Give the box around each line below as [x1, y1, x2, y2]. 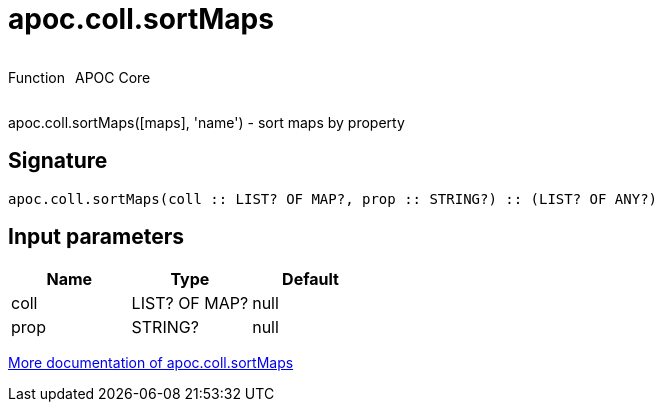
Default [282, 269, 339, 290]
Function [8, 68, 65, 86]
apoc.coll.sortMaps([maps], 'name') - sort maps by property [8, 113, 405, 131]
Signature [8, 148, 108, 174]
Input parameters [8, 224, 185, 250]
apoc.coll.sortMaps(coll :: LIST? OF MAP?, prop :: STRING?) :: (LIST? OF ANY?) [8, 190, 658, 207]
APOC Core [74, 68, 151, 86]
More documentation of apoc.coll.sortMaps [8, 354, 294, 372]
